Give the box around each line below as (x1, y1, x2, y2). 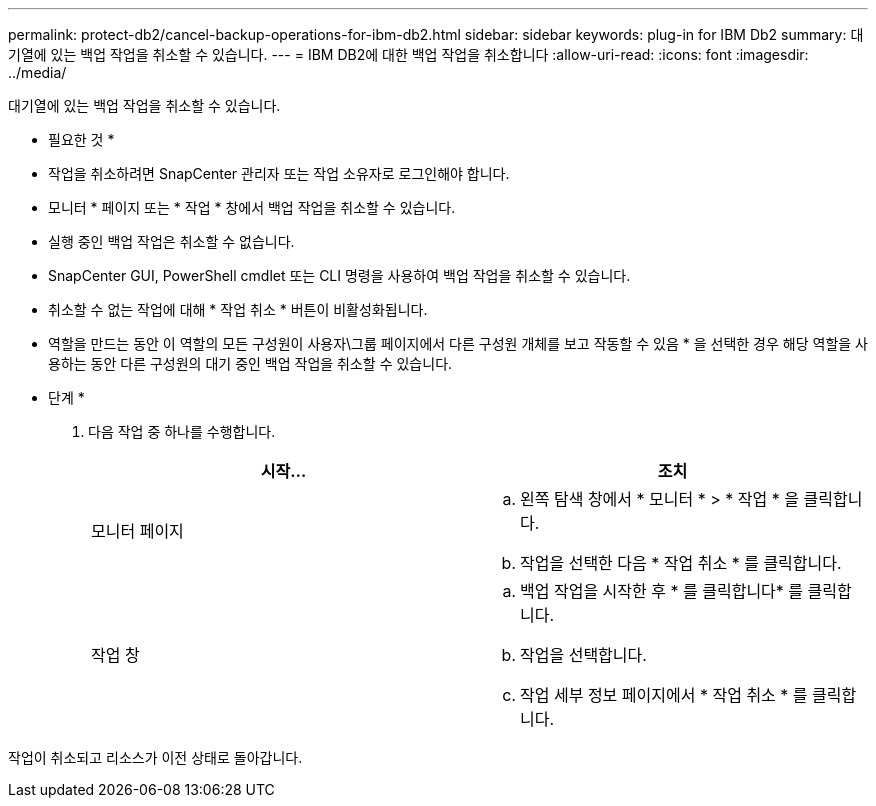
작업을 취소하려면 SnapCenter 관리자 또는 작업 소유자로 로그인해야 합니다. (48, 165, 510, 182)
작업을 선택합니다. (520, 645, 647, 665)
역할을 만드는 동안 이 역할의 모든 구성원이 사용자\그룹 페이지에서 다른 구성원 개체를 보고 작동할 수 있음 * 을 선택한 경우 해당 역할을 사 (48, 335, 868, 352)
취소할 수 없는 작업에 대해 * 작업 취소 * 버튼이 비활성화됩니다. (48, 301, 428, 318)
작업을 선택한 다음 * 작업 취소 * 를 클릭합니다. (520, 553, 842, 573)
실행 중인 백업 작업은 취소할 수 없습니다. (48, 233, 295, 250)
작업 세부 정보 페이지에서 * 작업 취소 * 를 (520, 685, 808, 705)
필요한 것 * (48, 131, 115, 148)
